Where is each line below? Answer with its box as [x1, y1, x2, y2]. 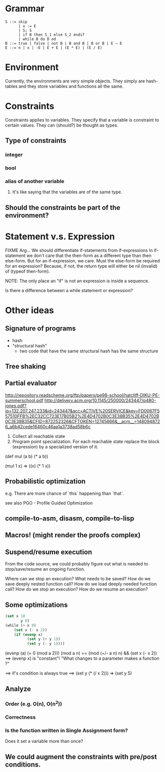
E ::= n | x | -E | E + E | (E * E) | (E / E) [5, 45, 102, 50]
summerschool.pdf [5, 397, 43, 403]
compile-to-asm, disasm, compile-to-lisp [5, 515, 134, 523]
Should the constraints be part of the [5, 203, 121, 212]
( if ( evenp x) [14, 632, 43, 637]
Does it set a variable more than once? [5, 738, 83, 744]
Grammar [5, 3, 45, 14]
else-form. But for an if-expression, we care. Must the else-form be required [5, 257, 160, 263]
